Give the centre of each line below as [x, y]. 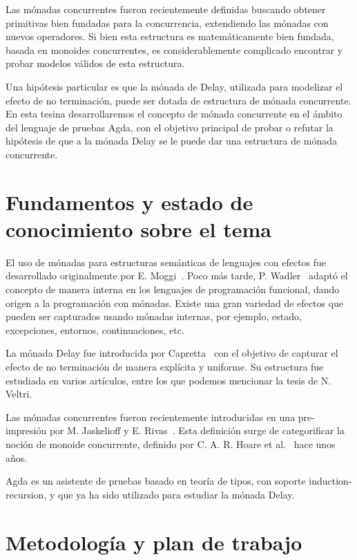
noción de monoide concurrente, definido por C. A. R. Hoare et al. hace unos [171, 444]
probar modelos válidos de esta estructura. [95, 63]
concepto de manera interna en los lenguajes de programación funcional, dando [173, 289]
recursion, [26, 494]
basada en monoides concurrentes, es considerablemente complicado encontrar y [174, 49]
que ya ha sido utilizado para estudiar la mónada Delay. [176, 494]
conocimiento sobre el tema [139, 228]
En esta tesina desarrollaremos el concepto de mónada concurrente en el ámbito [174, 114]
